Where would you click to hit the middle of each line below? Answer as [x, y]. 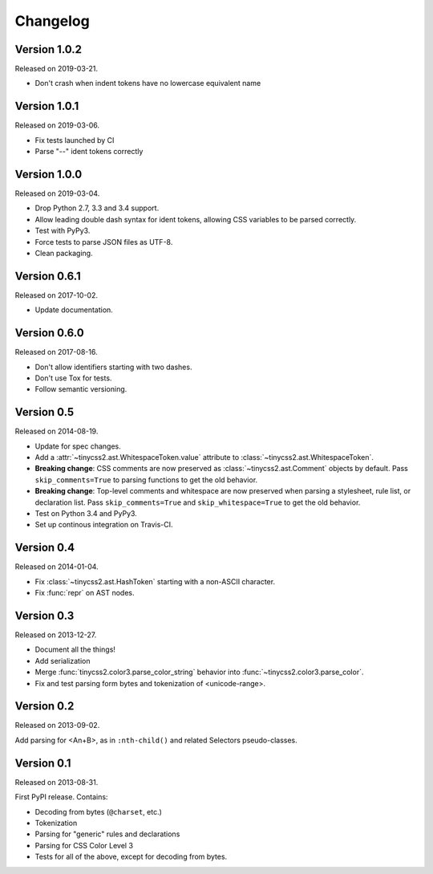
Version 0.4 [45, 548]
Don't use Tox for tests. [73, 378]
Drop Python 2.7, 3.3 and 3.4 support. [97, 208]
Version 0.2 [45, 706]
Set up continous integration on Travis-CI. [104, 525]
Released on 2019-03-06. [57, 125]
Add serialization [63, 661]
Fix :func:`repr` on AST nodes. [85, 593]
